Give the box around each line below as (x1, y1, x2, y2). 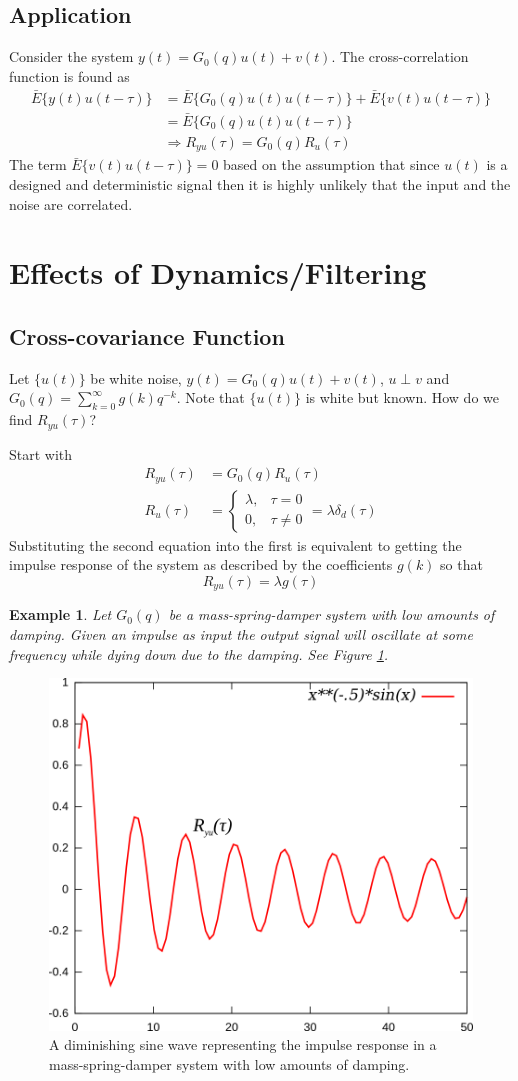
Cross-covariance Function (9, 320, 285, 351)
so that (440, 554, 483, 575)
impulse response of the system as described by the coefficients (9, 554, 393, 575)
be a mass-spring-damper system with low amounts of (168, 604, 495, 625)
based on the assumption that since (223, 154, 440, 175)
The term (9, 154, 67, 175)
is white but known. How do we (305, 387, 499, 408)
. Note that (176, 387, 245, 408)
